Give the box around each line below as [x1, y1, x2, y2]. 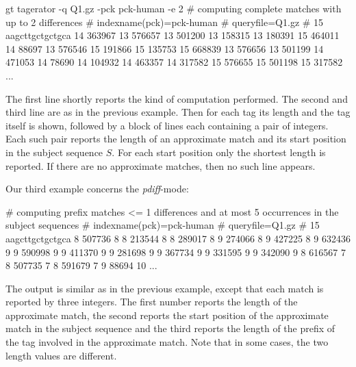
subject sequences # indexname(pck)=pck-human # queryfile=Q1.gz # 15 [5, 218, 320, 232]
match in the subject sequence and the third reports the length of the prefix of [5, 321, 335, 336]
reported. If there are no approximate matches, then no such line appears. [5, 158, 316, 173]
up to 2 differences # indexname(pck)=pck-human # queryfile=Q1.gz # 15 [5, 14, 324, 29]
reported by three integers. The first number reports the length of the [5, 294, 298, 309]
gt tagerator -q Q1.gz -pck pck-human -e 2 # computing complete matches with [5, 1, 342, 15]
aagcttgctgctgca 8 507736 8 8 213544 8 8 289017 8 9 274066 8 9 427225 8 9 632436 [5, 231, 351, 245]
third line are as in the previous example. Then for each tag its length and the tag [5, 105, 351, 119]
